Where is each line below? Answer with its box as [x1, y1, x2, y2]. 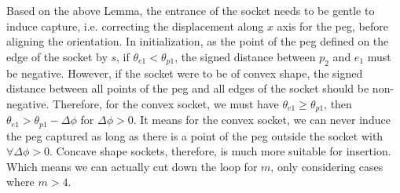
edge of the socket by [6, 48, 108, 64]
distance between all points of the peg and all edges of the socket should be [6, 80, 369, 96]
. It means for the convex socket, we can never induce [133, 111, 391, 128]
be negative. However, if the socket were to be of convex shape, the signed [6, 64, 363, 81]
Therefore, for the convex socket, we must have [53, 95, 279, 111]
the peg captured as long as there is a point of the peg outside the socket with [6, 127, 383, 144]
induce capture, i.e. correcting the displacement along [6, 17, 264, 34]
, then [324, 95, 352, 111]
